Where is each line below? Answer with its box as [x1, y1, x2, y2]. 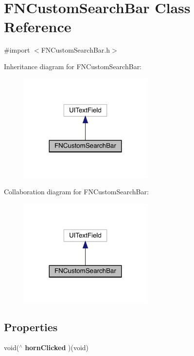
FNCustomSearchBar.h [41, 45, 110, 55]
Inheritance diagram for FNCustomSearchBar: [4, 61, 142, 71]
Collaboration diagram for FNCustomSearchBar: [4, 187, 149, 197]
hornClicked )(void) [25, 342, 89, 353]
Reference [4, 17, 71, 37]
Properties [4, 319, 58, 335]
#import [4, 45, 30, 55]
